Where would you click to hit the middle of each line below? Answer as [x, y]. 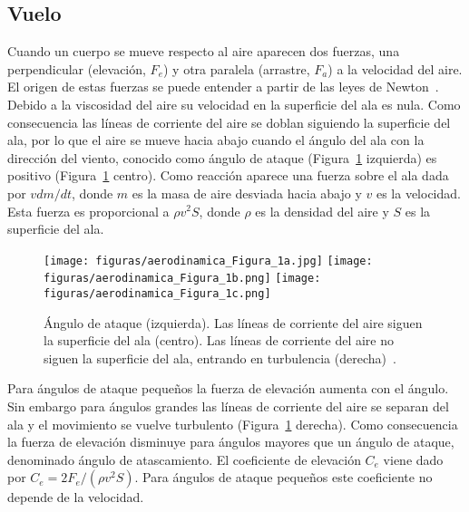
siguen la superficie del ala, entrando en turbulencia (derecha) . [220, 357]
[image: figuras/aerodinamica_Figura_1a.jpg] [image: [208, 261]
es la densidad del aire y [322, 211]
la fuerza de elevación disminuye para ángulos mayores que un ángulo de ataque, [231, 442]
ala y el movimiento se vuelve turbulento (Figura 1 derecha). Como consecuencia [233, 424]
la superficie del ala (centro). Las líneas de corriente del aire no [219, 340]
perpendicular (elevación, [77, 68]
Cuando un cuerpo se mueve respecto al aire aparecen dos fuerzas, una [204, 51]
